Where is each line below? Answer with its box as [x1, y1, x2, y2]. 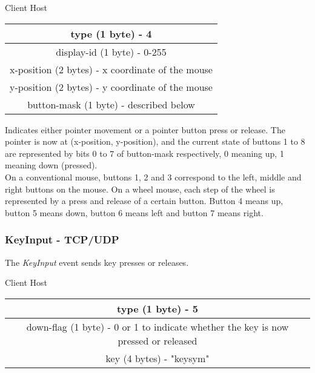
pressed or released [118, 333, 197, 348]
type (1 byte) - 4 [70, 26, 152, 41]
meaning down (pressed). [5, 159, 98, 171]
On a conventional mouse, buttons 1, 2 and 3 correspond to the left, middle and [5, 170, 302, 183]
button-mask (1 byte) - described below [27, 97, 195, 111]
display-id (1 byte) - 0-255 [56, 44, 167, 59]
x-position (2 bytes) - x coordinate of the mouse [10, 62, 213, 76]
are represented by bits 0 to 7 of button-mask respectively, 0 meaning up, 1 [5, 147, 284, 159]
